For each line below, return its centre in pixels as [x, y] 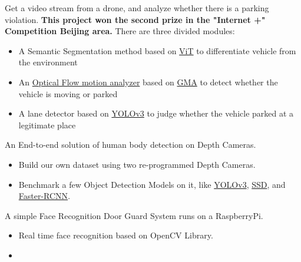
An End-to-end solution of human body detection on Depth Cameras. [130, 145]
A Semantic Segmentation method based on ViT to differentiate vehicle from [157, 50]
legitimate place [47, 125]
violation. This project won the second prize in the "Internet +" [135, 19]
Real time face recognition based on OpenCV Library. [116, 235]
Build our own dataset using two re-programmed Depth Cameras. [137, 164]
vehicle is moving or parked [68, 93]
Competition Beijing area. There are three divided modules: [120, 31]
